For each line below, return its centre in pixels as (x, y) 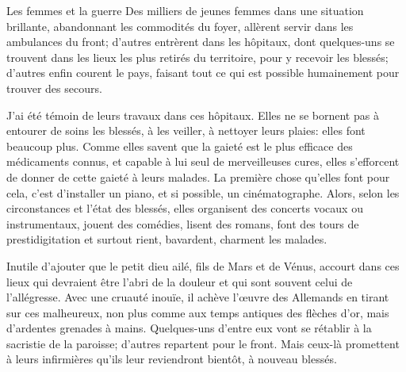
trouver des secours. (54, 88)
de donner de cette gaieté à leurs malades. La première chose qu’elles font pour (198, 176)
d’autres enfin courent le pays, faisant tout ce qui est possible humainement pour (203, 73)
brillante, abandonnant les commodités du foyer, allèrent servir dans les (180, 26)
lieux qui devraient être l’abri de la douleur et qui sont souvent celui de (180, 281)
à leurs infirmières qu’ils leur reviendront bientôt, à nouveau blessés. (172, 359)
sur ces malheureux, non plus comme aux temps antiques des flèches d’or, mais (198, 312)
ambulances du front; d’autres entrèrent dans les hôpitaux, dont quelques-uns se (201, 42)
